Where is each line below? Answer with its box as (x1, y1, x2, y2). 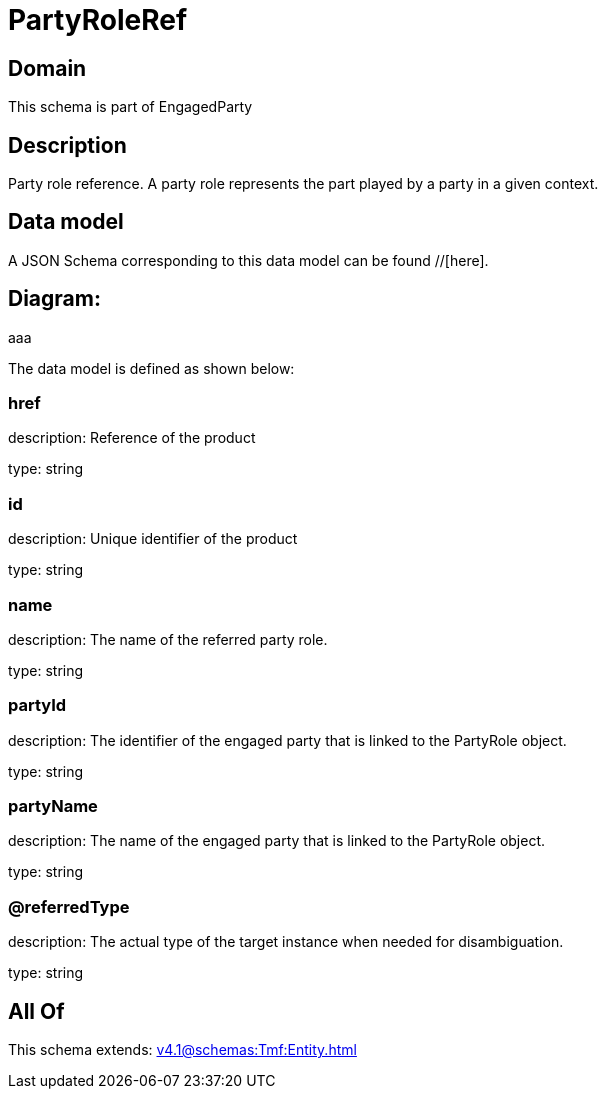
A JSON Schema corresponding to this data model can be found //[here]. (8, 251, 489, 269)
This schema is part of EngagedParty (8, 98, 253, 116)
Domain (8, 55, 87, 81)
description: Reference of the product (8, 429, 256, 447)
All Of (8, 998, 65, 1024)
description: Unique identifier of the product (8, 530, 298, 548)
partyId (8, 695, 67, 716)
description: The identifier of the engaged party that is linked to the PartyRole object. (8, 731, 567, 749)
